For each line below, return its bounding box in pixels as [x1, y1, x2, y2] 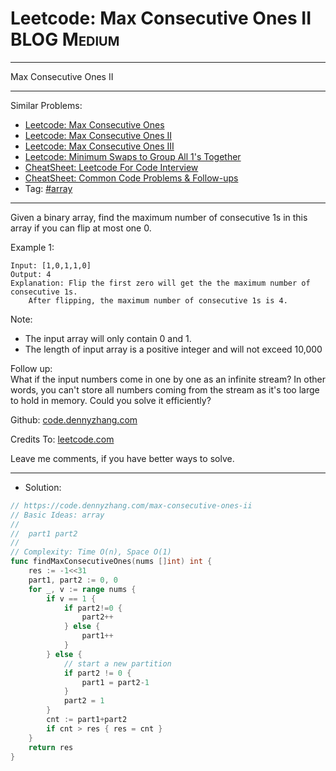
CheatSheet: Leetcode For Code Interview [24, 161, 199, 173]
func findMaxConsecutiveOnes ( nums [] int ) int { [10, 557, 213, 567]
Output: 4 [10, 269, 52, 279]
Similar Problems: [10, 99, 83, 111]
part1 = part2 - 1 [81, 677, 150, 687]
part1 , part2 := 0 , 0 [28, 575, 118, 585]
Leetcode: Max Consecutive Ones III [24, 140, 175, 152]
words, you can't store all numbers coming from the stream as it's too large [10, 383, 320, 396]
